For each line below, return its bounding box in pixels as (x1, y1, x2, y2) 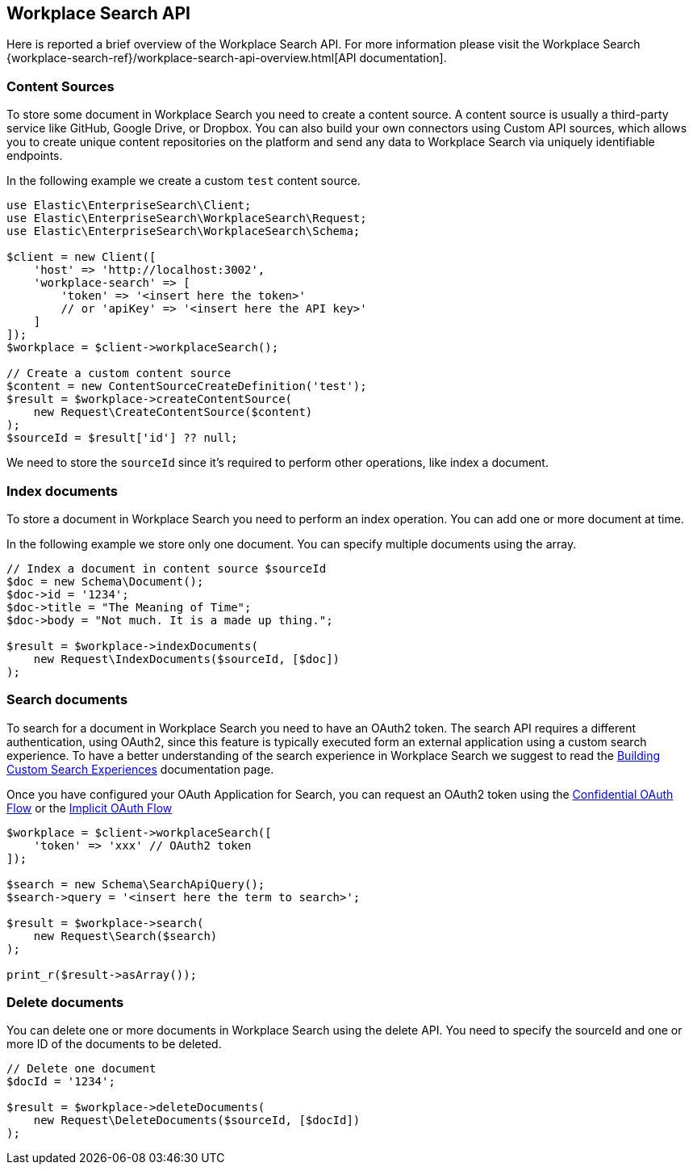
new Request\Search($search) (33, 929, 218, 942)
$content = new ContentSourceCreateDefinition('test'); (6, 380, 367, 393)
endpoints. (6, 149, 63, 163)
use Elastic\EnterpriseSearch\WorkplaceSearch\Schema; (6, 225, 361, 238)
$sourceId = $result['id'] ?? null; (6, 431, 238, 445)
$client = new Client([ (6, 250, 157, 264)
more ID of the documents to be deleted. (6, 1037, 222, 1051)
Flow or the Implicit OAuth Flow (6, 800, 173, 815)
